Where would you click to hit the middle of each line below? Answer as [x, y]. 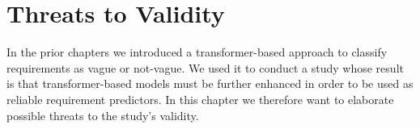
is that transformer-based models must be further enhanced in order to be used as [210, 83]
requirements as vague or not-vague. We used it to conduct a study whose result [205, 67]
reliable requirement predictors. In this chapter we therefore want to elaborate [200, 99]
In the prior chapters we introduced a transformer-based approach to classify [197, 52]
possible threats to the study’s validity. [103, 115]
